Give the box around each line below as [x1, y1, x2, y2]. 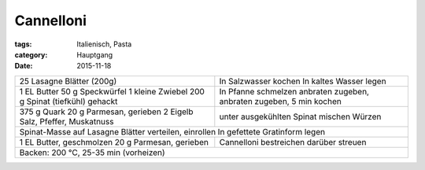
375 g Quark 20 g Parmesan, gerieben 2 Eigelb [19, 106, 194, 117]
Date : [14, 61, 33, 71]
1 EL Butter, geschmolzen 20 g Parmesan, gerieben [19, 136, 209, 147]
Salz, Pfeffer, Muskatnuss [19, 116, 114, 127]
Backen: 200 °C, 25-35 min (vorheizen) [19, 146, 165, 157]
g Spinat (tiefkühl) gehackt [19, 95, 118, 106]
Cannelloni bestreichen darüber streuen [219, 136, 367, 147]
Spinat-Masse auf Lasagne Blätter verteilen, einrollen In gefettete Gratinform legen [19, 126, 326, 137]
